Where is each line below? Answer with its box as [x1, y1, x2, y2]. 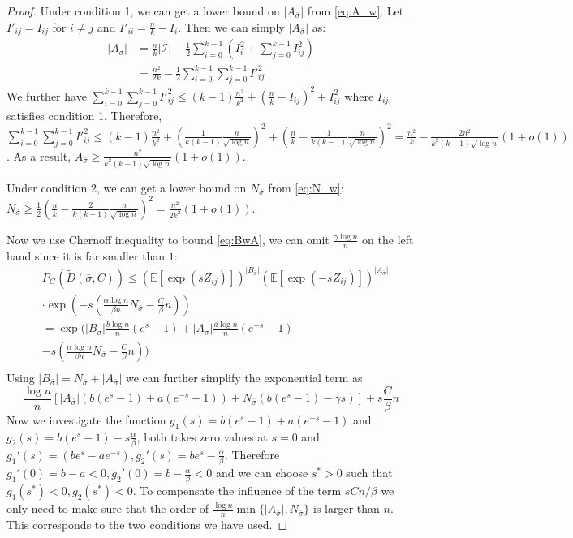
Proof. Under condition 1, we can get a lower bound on [6, 2, 280, 19]
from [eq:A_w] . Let [307, 2, 404, 19]
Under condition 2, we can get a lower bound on [6, 179, 247, 196]
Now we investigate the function [6, 411, 166, 428]
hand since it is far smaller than [6, 247, 166, 264]
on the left [362, 230, 414, 247]
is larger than [313, 500, 380, 517]
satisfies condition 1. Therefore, [6, 106, 162, 123]
